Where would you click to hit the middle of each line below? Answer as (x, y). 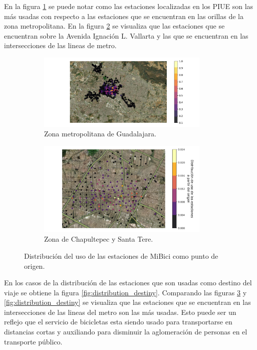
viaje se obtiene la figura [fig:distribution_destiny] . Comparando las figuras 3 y (125, 292)
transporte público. (33, 341)
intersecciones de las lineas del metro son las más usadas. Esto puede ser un (120, 312)
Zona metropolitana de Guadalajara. (100, 134)
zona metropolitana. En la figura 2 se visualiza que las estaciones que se (114, 26)
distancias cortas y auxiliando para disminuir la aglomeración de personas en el (126, 332)
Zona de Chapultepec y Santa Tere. (99, 239)
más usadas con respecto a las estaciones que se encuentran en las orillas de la (124, 16)
